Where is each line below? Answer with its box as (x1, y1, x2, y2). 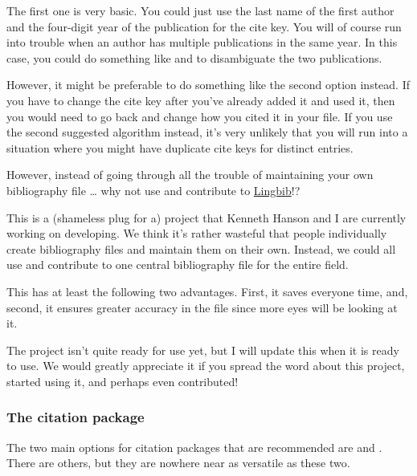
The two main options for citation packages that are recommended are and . (6, 438, 382, 455)
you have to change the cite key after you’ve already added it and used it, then (6, 92, 395, 108)
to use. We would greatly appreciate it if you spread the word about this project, (6, 357, 405, 374)
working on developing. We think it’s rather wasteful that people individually (6, 225, 387, 242)
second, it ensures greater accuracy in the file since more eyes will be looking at (6, 299, 398, 315)
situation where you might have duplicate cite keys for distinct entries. (6, 139, 354, 156)
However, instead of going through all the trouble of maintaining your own (6, 166, 374, 183)
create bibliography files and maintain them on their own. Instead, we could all (6, 240, 396, 257)
